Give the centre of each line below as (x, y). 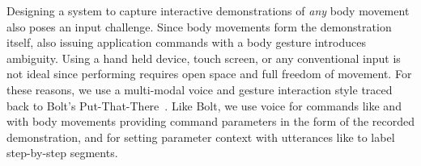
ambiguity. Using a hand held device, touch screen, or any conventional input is (204, 58)
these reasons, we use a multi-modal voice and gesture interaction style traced (200, 89)
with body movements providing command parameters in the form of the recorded (210, 121)
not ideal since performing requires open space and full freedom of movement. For (209, 74)
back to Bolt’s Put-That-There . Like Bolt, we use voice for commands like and (204, 105)
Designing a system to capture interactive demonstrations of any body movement (208, 10)
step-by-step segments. (62, 153)
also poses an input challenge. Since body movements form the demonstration (199, 26)
